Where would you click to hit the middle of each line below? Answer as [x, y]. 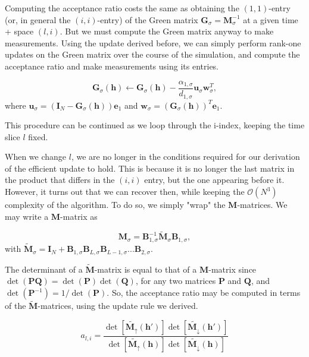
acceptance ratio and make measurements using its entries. [112, 66]
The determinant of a [44, 269]
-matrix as [79, 216]
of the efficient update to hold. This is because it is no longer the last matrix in [150, 168]
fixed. [38, 136]
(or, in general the [38, 19]
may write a [27, 216]
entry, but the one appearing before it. [214, 180]
